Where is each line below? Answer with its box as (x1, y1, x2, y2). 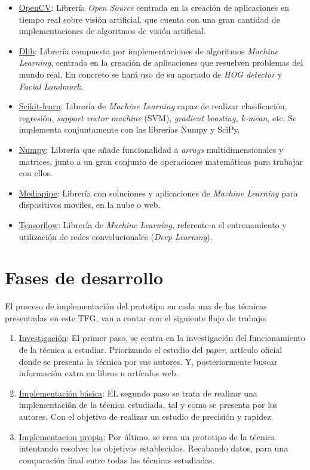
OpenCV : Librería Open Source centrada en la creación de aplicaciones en (19, 1, 289, 13)
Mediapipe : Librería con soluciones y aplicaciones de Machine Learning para (19, 186, 298, 199)
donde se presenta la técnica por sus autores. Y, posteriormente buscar (19, 355, 278, 367)
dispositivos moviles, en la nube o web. (19, 198, 161, 211)
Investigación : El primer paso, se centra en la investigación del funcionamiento (19, 331, 305, 344)
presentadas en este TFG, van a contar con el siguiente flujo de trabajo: (5, 311, 267, 324)
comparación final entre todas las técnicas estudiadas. (19, 453, 215, 466)
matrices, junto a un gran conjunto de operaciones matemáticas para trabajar (19, 155, 303, 167)
